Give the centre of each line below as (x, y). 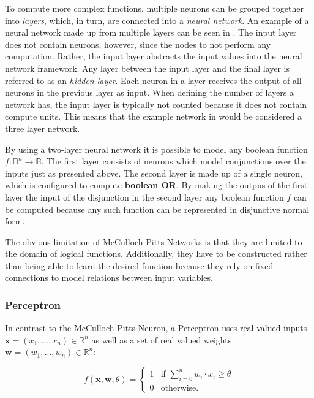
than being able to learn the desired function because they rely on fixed (139, 265)
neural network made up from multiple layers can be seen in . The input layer (151, 32)
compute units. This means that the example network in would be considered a (153, 116)
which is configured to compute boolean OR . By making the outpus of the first (156, 185)
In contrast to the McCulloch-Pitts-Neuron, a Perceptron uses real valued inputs (156, 328)
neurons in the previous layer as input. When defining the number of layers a (149, 92)
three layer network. (43, 128)
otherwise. (180, 388)
